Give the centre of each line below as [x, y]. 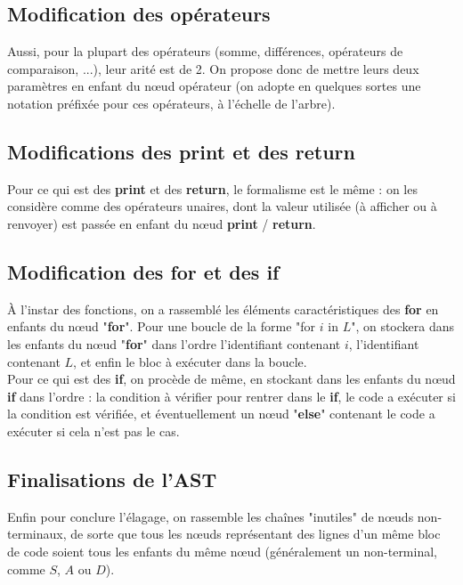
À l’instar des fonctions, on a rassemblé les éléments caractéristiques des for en [223, 309]
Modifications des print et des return [181, 151]
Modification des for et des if [143, 271]
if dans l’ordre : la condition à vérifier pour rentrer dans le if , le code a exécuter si [231, 396]
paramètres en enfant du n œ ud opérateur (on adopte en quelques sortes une [214, 86]
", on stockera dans [403, 326]
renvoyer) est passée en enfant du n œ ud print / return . [162, 223]
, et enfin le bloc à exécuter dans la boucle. [190, 361]
